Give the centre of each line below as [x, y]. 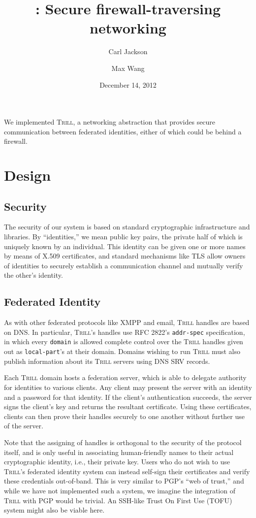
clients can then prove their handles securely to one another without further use [124, 416]
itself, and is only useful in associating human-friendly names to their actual [119, 452]
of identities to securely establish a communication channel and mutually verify [124, 265]
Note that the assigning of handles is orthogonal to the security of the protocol [123, 442]
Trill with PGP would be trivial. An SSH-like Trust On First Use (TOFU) [118, 500]
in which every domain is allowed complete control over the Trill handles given [124, 341]
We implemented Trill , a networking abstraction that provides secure [110, 122]
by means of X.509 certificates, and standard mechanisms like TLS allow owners [125, 256]
